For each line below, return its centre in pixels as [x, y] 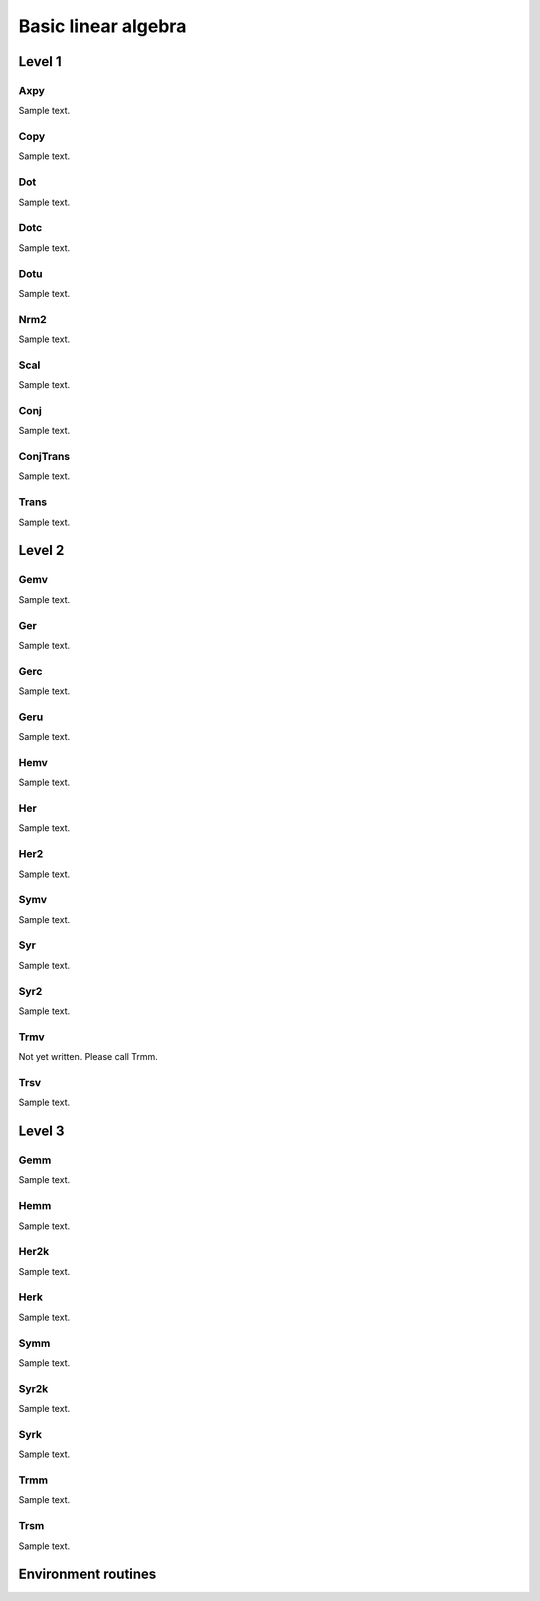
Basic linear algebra [102, 26]
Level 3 [41, 1131]
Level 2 [41, 550]
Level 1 [40, 61]
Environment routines [87, 1574]
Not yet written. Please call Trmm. [88, 1057]
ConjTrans [44, 457]
